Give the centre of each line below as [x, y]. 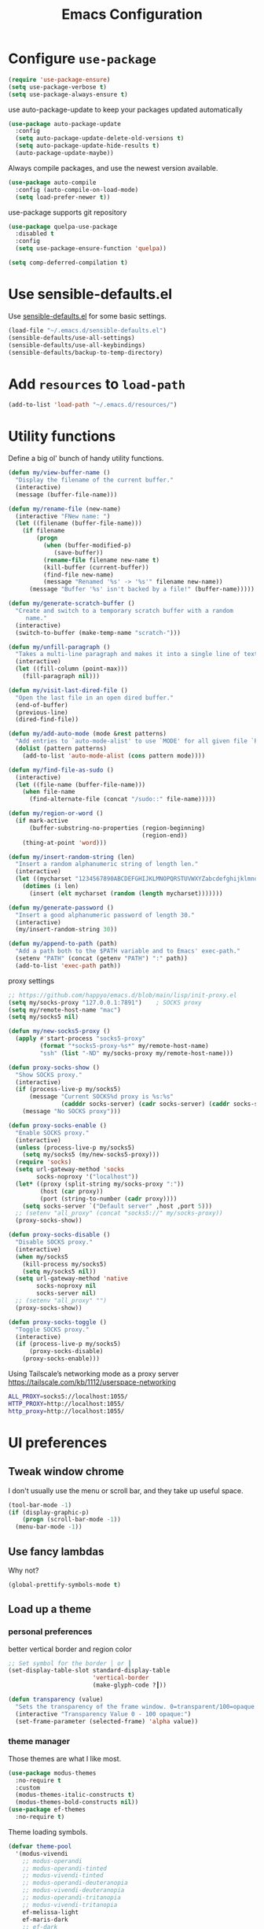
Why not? [24, 1570]
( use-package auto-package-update [65, 124]
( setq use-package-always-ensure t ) [68, 94]
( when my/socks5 [42, 1256]
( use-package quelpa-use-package [63, 227]
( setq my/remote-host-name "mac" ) [65, 1010]
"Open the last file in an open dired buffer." [95, 698]
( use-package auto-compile [52, 183]
